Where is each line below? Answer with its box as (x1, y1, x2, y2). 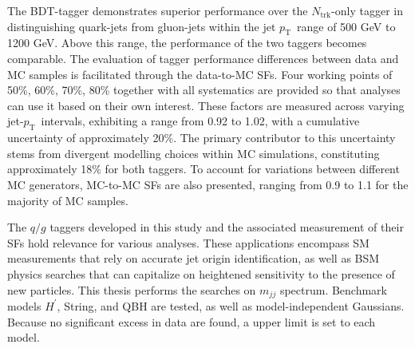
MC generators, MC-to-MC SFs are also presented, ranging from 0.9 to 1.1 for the (7, 176, 409, 192)
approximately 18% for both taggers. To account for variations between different (7, 160, 400, 177)
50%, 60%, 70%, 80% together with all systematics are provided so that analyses (7, 81, 401, 98)
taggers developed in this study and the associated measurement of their (49, 219, 404, 235)
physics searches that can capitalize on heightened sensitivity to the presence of (7, 265, 395, 282)
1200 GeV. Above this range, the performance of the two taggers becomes (7, 34, 367, 51)
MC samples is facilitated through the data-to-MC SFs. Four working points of (7, 65, 393, 82)
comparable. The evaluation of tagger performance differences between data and (7, 49, 399, 66)
